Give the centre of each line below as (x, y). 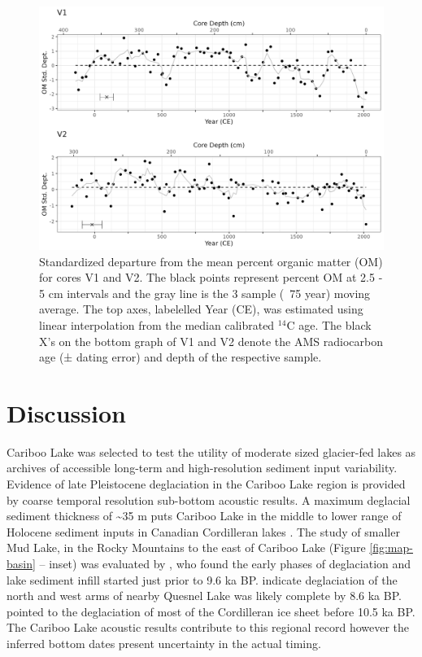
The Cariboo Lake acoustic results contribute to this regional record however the (208, 627)
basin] (21, 563)
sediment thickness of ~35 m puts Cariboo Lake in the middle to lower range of (204, 516)
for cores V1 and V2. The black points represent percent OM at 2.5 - (211, 277)
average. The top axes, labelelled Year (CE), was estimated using (201, 309)
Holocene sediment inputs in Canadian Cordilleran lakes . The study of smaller (203, 531)
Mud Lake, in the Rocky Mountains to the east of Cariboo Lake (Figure (186, 547)
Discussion (66, 412)
